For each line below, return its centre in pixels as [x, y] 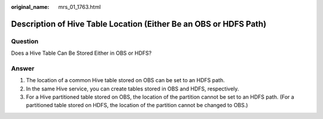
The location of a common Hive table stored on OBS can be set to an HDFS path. [125, 80]
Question [25, 41]
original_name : [30, 7]
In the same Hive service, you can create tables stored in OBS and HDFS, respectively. [132, 89]
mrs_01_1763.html [80, 7]
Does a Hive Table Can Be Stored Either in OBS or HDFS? [81, 53]
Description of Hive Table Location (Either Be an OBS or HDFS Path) [139, 24]
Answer [23, 68]
